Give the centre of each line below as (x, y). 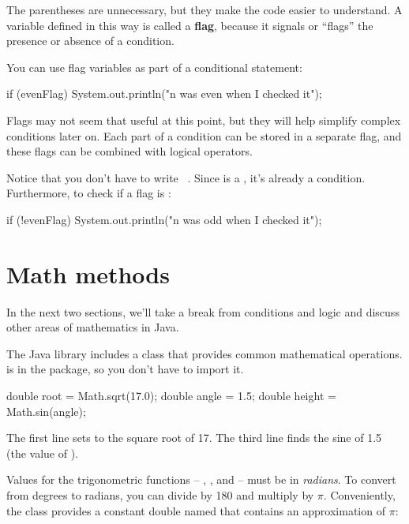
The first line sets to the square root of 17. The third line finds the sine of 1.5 (194, 438)
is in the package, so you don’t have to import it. (125, 369)
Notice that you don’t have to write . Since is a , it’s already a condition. (186, 177)
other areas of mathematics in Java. (93, 327)
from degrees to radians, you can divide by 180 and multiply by (160, 495)
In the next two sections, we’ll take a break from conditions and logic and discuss (203, 311)
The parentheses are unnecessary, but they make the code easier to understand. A (204, 9)
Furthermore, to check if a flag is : (89, 193)
